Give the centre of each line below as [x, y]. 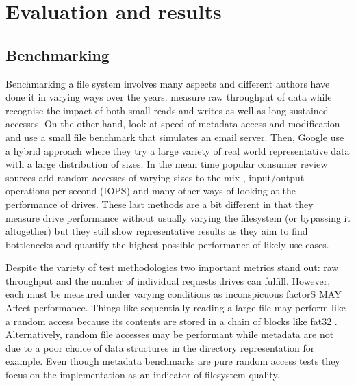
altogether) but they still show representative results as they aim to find [157, 231]
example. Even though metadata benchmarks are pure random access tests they [173, 361]
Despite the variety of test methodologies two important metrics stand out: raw [172, 267]
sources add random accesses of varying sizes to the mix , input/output [155, 177]
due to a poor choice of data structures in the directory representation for [160, 347]
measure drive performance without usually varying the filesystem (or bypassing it [178, 217]
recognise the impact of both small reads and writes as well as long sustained [167, 110]
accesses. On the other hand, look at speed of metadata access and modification [173, 124]
